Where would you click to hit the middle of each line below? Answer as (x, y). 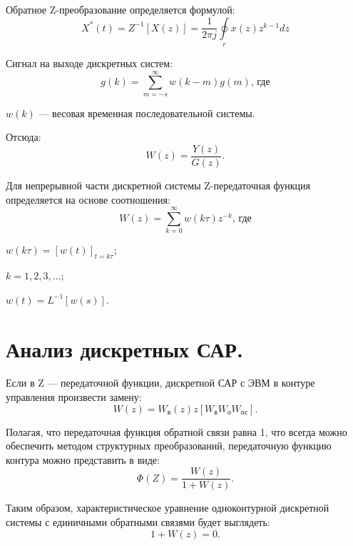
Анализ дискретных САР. (124, 348)
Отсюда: (24, 137)
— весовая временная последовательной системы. (147, 113)
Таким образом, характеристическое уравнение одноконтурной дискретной (168, 508)
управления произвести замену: (74, 397)
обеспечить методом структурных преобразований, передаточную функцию (169, 446)
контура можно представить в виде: (83, 459)
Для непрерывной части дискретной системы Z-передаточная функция (158, 185)
